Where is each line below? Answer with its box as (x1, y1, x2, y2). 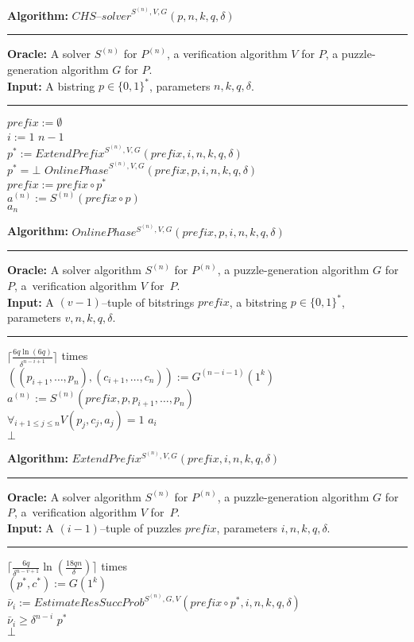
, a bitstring (229, 293, 288, 310)
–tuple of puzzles (99, 519, 182, 536)
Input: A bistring (7, 77, 95, 94)
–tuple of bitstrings (101, 293, 195, 310)
